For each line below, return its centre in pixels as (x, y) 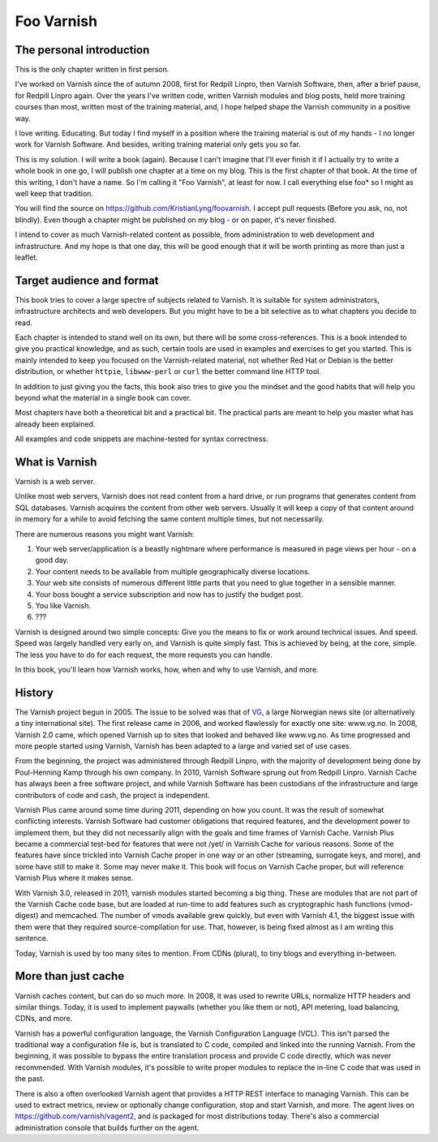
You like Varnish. (63, 605)
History (34, 692)
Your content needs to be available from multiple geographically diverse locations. (173, 571)
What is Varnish (56, 462)
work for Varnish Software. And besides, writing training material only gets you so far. (158, 144)
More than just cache (70, 976)
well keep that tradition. (54, 193)
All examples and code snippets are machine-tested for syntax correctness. (142, 439)
